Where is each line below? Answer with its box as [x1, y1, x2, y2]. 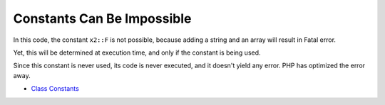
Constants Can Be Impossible [13, 11, 192, 26]
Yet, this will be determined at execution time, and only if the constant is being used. [13, 48, 261, 57]
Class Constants [31, 84, 80, 93]
